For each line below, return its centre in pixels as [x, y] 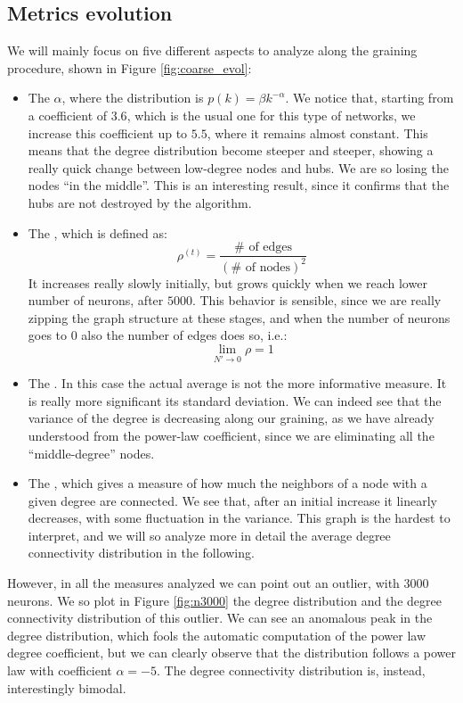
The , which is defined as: [97, 232]
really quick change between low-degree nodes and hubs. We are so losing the [238, 167]
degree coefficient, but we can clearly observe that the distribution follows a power [231, 653]
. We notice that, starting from [370, 98]
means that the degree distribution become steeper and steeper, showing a [231, 150]
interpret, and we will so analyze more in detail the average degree [209, 535]
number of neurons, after [96, 300]
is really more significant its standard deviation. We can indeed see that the [235, 400]
